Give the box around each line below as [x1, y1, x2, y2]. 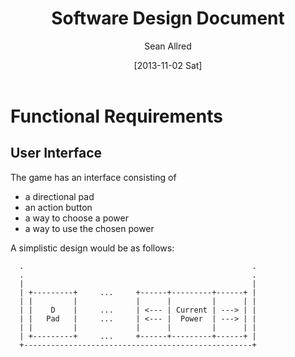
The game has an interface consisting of [10, 171, 177, 183]
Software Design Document [51, 7, 285, 30]
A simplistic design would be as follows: [10, 242, 175, 254]
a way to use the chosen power [24, 222, 155, 234]
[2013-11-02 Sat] [133, 59, 203, 71]
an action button [24, 201, 93, 213]
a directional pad [24, 190, 95, 202]
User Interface [10, 145, 103, 162]
